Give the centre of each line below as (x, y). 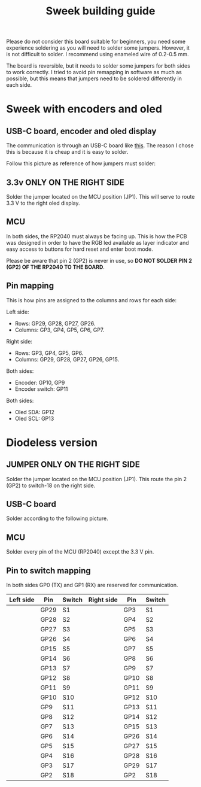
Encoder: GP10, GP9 (40, 382)
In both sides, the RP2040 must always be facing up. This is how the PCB (97, 236)
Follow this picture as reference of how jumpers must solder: (81, 163)
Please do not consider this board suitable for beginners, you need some (96, 42)
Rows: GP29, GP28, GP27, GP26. (55, 323)
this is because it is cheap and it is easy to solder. (67, 152)
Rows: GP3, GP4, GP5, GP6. (49, 353)
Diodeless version (52, 443)
